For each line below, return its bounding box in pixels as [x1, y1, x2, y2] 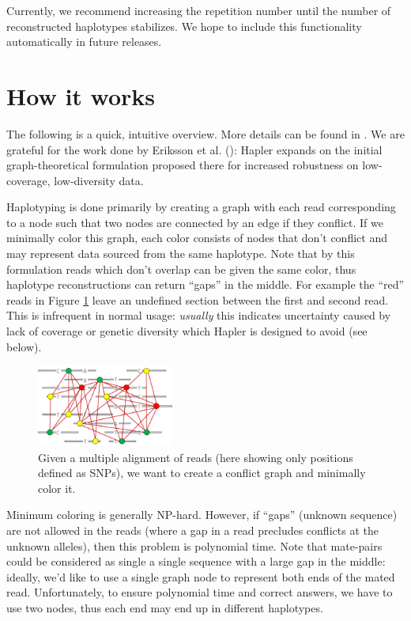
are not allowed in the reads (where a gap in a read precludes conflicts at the [6, 521, 379, 538]
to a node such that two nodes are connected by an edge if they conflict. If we [6, 214, 383, 230]
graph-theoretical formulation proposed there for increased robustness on [6, 157, 359, 173]
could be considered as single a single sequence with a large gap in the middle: [6, 553, 386, 570]
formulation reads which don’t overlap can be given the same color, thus [6, 260, 356, 277]
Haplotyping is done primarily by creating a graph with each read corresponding [6, 199, 396, 215]
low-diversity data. [54, 172, 144, 188]
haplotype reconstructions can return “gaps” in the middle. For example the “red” [6, 276, 405, 293]
